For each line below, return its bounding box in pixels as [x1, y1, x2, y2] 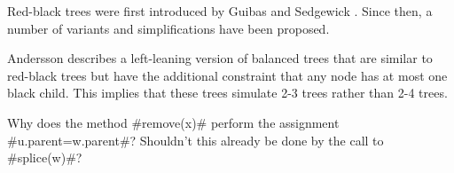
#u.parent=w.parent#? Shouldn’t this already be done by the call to [7, 130, 384, 149]
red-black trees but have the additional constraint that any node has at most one [7, 66, 448, 84]
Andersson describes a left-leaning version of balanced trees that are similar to [7, 49, 433, 67]
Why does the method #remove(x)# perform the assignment [7, 113, 340, 131]
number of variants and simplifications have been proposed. [7, 19, 330, 37]
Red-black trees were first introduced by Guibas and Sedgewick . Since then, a [7, 2, 433, 20]
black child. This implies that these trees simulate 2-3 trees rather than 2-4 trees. [7, 83, 448, 102]
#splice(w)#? [7, 148, 82, 167]
